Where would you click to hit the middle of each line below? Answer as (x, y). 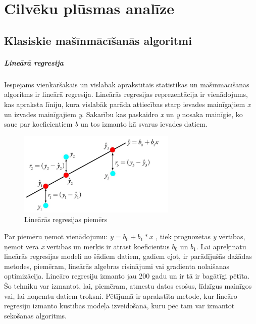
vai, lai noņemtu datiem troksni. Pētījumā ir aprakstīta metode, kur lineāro (121, 295)
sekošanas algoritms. (35, 315)
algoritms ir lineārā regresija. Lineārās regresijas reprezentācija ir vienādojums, (126, 94)
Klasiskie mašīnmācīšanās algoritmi (98, 40)
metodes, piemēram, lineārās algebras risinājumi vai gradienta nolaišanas (117, 266)
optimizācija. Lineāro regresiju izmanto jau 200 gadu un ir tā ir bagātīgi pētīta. (127, 276)
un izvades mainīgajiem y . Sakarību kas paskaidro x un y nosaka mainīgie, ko (123, 114)
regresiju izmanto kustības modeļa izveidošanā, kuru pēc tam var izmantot (119, 306)
